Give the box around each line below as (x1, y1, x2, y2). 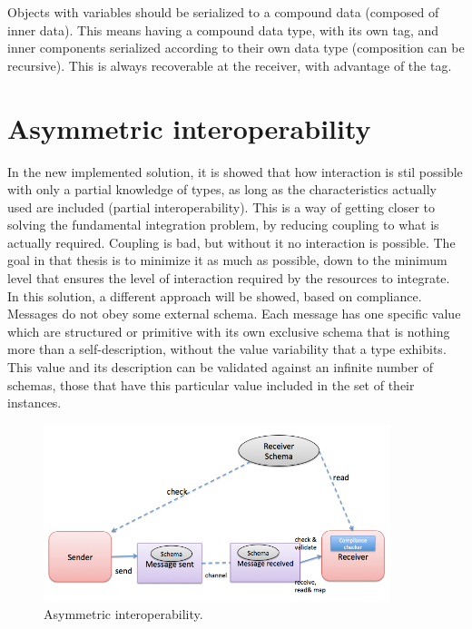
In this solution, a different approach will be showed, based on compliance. (7, 286, 422, 305)
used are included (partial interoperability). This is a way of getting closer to (7, 197, 436, 216)
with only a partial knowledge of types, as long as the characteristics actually (7, 180, 437, 199)
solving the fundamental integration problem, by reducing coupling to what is (7, 215, 439, 234)
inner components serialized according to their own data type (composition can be (7, 38, 465, 57)
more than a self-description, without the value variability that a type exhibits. (7, 339, 447, 359)
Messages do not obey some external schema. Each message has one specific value (7, 304, 461, 323)
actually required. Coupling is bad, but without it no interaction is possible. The (7, 232, 456, 251)
